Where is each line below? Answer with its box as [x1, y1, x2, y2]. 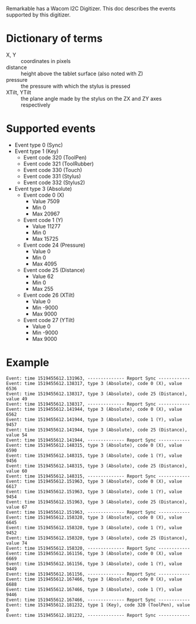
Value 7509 [32, 197, 60, 205]
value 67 [6, 504, 28, 510]
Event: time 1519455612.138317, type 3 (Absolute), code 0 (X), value [6, 380, 183, 386]
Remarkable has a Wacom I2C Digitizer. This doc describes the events [6, 5, 176, 12]
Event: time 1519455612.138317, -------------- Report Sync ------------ [6, 401, 191, 407]
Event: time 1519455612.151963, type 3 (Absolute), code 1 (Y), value [6, 489, 183, 494]
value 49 [6, 396, 28, 402]
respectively [21, 101, 51, 108]
